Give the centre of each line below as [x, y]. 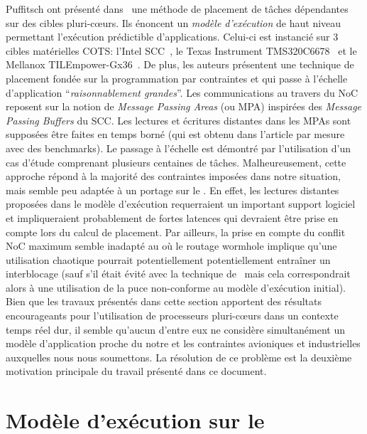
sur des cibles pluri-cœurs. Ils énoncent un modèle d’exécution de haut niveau [174, 22]
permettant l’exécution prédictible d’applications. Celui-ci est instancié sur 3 [172, 37]
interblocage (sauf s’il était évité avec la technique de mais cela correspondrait [178, 274]
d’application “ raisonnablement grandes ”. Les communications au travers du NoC [182, 92]
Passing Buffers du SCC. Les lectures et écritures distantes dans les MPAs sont [179, 120]
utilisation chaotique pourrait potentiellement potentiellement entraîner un [168, 259]
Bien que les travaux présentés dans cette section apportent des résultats [164, 301]
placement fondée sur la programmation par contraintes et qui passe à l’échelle [177, 78]
